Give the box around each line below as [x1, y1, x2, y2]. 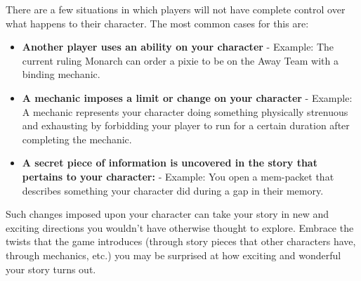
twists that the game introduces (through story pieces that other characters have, [6, 234, 356, 249]
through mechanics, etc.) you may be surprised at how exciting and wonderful [6, 247, 341, 262]
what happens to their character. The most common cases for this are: [6, 15, 309, 30]
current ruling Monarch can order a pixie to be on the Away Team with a [22, 53, 339, 67]
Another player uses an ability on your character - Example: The [22, 39, 334, 54]
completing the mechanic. [22, 131, 132, 146]
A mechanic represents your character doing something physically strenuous [22, 104, 348, 119]
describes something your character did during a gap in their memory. [22, 183, 324, 197]
